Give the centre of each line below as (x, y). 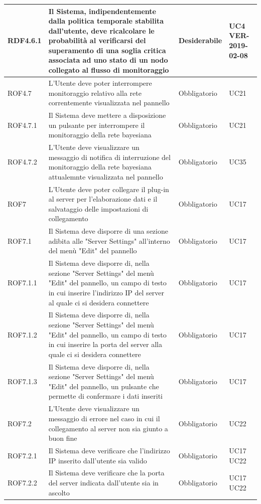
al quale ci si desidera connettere (99, 302)
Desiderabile (200, 40)
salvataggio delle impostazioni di (98, 208)
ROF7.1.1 (22, 283)
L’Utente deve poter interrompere (100, 82)
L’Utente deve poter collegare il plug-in (109, 189)
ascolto (59, 492)
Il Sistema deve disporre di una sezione (108, 231)
